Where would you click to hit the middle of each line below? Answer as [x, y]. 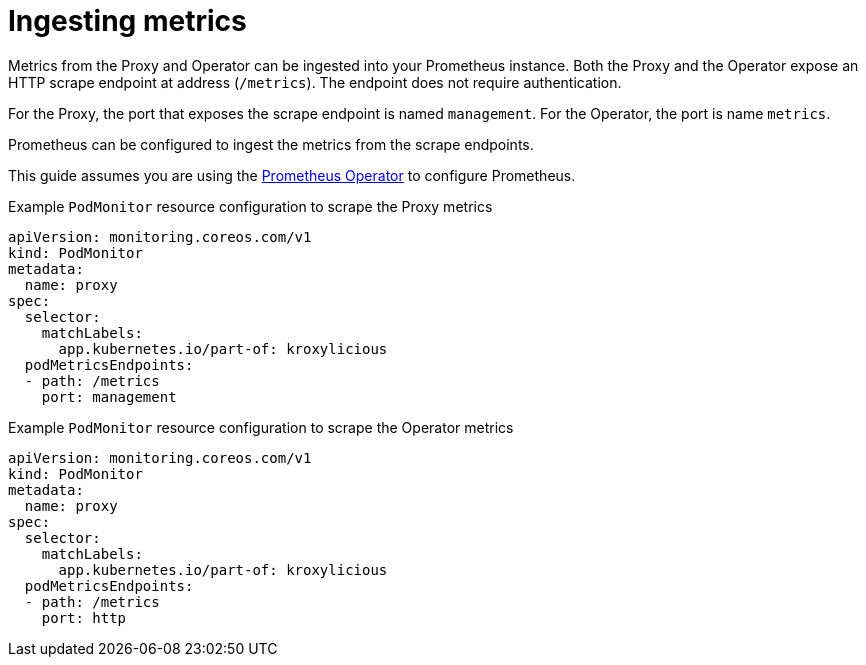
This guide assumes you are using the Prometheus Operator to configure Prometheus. [292, 175]
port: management [109, 396]
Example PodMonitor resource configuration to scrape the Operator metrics [261, 427]
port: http [84, 617]
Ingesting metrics [127, 21]
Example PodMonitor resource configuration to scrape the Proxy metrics [250, 206]
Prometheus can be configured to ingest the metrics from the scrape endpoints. [271, 144]
